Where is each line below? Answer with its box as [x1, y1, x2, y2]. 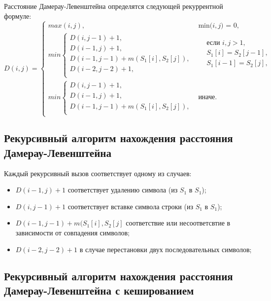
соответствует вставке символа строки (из [68, 201, 193, 211]
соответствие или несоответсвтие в [126, 218, 231, 228]
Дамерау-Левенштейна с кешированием [4, 282, 194, 298]
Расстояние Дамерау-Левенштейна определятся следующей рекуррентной [4, 1, 223, 11]
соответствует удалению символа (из [68, 185, 178, 195]
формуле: [4, 10, 32, 21]
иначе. [198, 94, 217, 101]
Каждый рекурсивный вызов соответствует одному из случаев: [4, 168, 192, 178]
